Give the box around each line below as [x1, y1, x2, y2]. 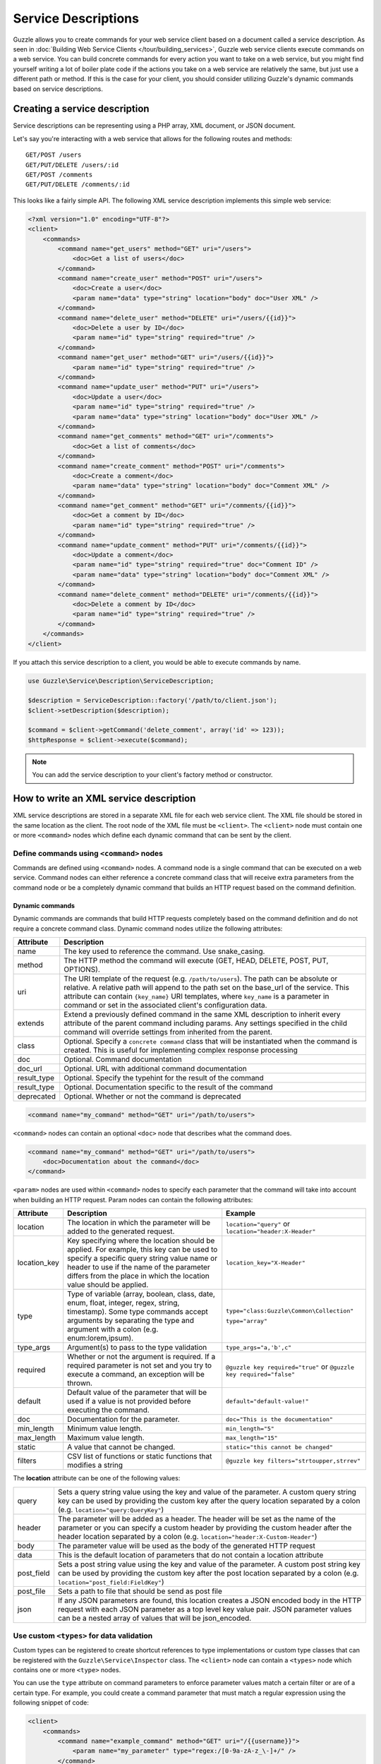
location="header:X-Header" [226, 1228, 316, 1235]
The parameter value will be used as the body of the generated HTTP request [57, 1540, 315, 1550]
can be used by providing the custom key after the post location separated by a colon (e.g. [57, 1568, 359, 1578]
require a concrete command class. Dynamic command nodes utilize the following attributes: [13, 924, 283, 933]
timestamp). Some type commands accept [67, 1307, 208, 1317]
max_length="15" [226, 1434, 278, 1442]
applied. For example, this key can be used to [67, 1245, 218, 1255]
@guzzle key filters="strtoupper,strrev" [226, 1457, 361, 1464]
